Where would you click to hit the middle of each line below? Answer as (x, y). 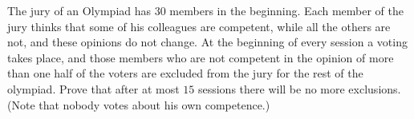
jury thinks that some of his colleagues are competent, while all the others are (199, 26)
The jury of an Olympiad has (79, 10)
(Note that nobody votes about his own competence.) (139, 104)
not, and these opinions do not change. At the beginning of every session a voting (207, 42)
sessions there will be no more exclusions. (299, 88)
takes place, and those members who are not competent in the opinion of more (201, 57)
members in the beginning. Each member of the (286, 10)
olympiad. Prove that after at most (93, 88)
